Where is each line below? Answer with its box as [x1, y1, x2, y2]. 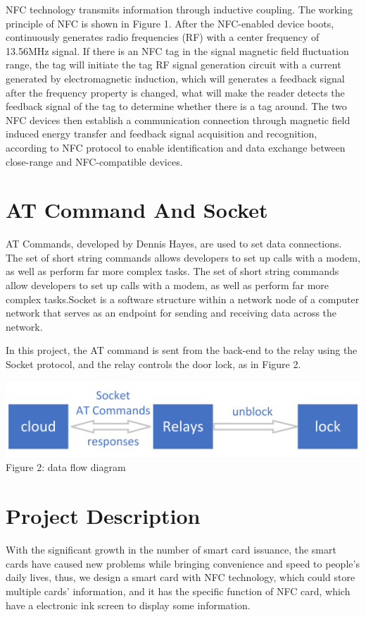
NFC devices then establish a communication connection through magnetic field [6, 112, 351, 127]
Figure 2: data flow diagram [6, 460, 126, 475]
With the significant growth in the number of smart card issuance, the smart [6, 542, 336, 557]
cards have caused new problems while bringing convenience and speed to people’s [6, 556, 360, 570]
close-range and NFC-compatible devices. [6, 154, 183, 169]
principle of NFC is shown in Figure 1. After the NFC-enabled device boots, [6, 16, 334, 30]
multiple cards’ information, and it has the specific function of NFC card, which [6, 583, 351, 598]
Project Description [6, 501, 201, 530]
